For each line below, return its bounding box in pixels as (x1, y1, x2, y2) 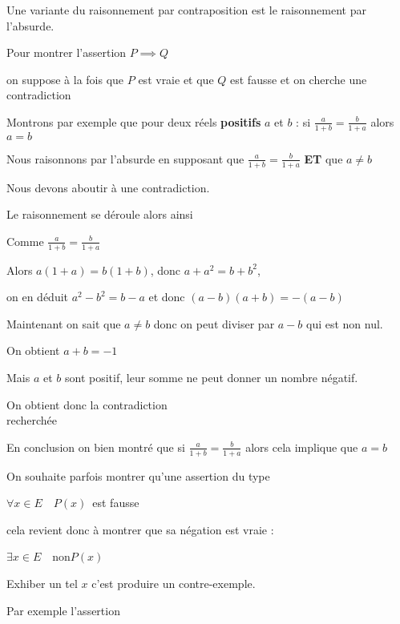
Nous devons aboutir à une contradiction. (6, 179, 210, 195)
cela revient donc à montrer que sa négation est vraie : (6, 521, 274, 537)
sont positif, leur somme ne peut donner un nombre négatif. (65, 369, 358, 386)
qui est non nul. (306, 315, 383, 332)
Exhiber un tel (6, 575, 78, 591)
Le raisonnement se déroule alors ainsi (6, 206, 193, 223)
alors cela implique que (245, 438, 358, 455)
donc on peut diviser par (153, 315, 275, 332)
